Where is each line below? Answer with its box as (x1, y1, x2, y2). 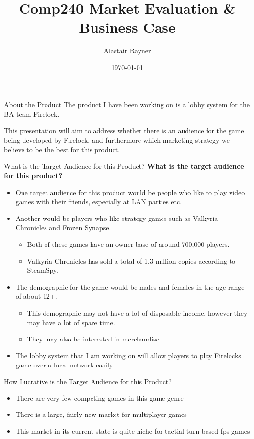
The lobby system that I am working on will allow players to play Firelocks (15, 350, 241, 360)
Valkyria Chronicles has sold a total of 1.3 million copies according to (27, 255, 236, 266)
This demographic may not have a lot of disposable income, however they (27, 308, 248, 317)
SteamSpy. (27, 265, 58, 275)
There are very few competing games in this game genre (15, 392, 184, 403)
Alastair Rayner (103, 46, 151, 56)
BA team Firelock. (4, 109, 60, 119)
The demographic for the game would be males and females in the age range (15, 281, 245, 292)
